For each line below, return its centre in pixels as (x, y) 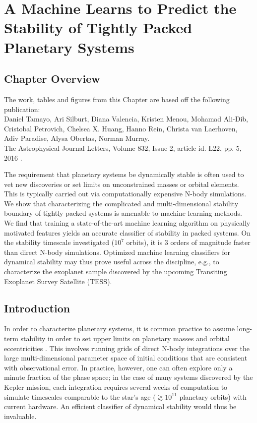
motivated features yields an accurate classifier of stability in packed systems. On (127, 232)
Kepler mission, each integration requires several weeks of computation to (116, 387)
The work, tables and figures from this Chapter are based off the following (117, 99)
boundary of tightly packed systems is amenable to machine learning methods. (123, 213)
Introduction (37, 308)
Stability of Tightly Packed (98, 28)
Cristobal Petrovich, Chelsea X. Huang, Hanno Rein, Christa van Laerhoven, (121, 128)
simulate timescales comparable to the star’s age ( (80, 396)
